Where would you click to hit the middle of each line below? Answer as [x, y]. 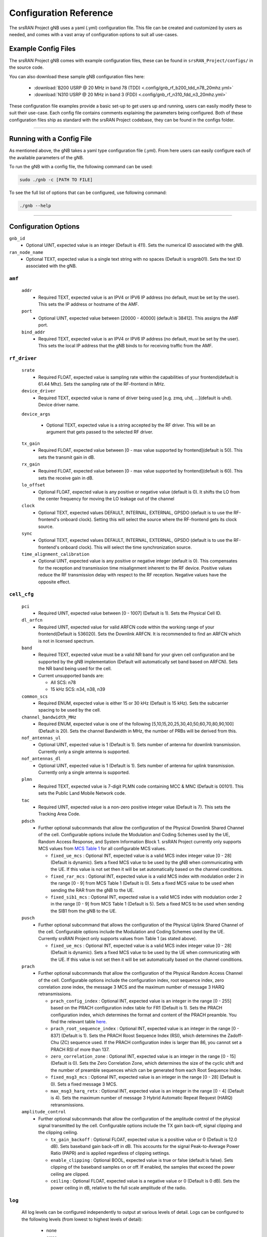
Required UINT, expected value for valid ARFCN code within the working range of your [126, 627]
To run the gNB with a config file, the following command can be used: [81, 167]
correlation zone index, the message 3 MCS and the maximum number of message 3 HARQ [131, 987]
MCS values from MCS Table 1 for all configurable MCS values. [102, 849]
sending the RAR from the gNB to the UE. [92, 890]
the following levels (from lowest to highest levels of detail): [82, 1219]
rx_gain [31, 464]
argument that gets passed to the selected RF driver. [100, 432]
